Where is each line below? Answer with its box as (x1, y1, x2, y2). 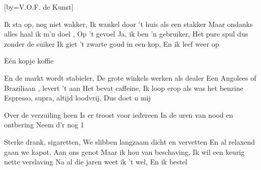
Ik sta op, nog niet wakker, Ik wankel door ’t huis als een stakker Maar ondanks (4, 18, 253, 29)
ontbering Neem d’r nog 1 (4, 119, 84, 130)
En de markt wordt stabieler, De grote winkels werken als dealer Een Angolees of (4, 72, 256, 83)
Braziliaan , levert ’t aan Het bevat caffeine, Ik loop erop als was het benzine (4, 82, 243, 93)
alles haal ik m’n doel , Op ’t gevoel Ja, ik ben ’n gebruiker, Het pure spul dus (4, 28, 248, 39)
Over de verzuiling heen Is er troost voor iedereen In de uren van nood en (4, 109, 234, 120)
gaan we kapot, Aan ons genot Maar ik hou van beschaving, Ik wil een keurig (4, 146, 245, 157)
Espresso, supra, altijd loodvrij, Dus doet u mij (4, 92, 151, 103)
